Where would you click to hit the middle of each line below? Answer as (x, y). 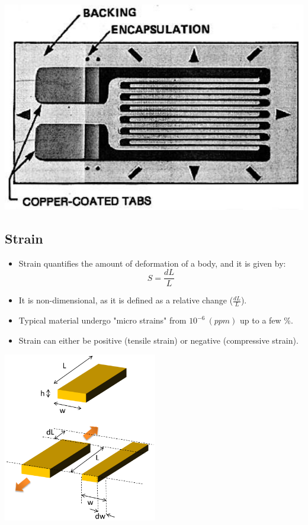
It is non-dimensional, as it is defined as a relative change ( (126, 300)
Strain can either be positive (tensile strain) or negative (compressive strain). (158, 340)
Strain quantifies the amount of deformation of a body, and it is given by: (152, 263)
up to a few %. (267, 320)
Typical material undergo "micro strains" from (102, 320)
